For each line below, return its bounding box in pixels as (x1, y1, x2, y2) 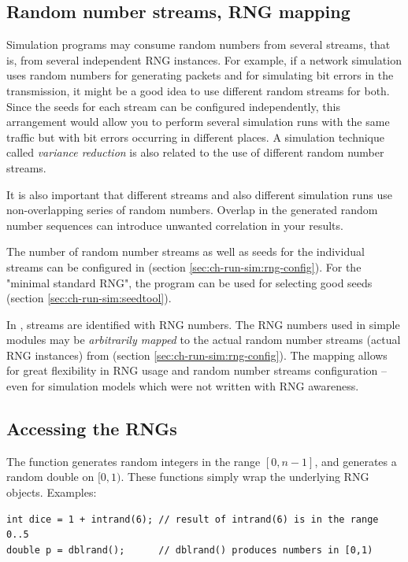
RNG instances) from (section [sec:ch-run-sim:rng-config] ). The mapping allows (6, 346, 388, 363)
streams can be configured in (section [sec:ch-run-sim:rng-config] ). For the (6, 258, 362, 275)
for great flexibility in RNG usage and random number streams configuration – (6, 362, 388, 379)
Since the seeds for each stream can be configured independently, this (6, 98, 340, 114)
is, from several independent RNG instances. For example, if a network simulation (6, 51, 402, 68)
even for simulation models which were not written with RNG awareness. (6, 378, 359, 394)
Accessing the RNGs (6, 416, 177, 441)
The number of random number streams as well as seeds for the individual (6, 243, 365, 260)
